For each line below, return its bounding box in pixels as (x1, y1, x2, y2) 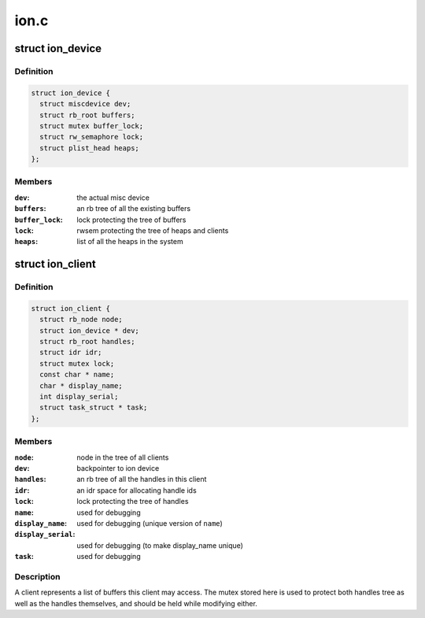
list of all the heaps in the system (76, 237, 184, 246)
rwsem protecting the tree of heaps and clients (76, 225, 229, 235)
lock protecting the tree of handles (76, 497, 189, 506)
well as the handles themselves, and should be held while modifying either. (14, 598, 257, 608)
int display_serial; (39, 392, 119, 402)
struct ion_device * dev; (39, 326, 139, 335)
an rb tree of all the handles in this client (76, 475, 207, 484)
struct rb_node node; (39, 315, 124, 324)
